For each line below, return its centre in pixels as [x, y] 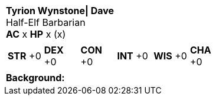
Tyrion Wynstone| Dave [60, 11]
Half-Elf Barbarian [46, 22]
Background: [35, 78]
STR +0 [24, 56]
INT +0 [132, 56]
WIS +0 [170, 56]
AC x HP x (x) [36, 34]
